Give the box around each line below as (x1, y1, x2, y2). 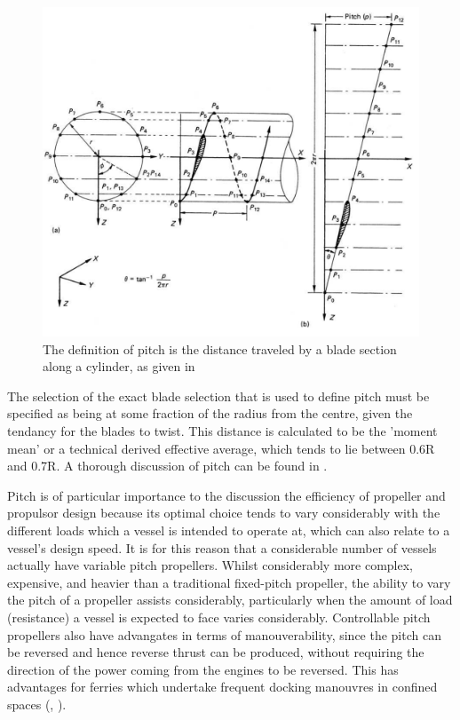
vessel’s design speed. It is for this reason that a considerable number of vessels (7, 538, 437, 557)
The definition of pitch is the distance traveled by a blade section (43, 339, 397, 358)
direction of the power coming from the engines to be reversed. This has (7, 660, 399, 678)
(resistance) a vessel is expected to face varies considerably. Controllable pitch (7, 607, 431, 626)
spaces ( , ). (7, 694, 67, 713)
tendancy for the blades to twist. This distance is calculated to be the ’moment (7, 421, 438, 439)
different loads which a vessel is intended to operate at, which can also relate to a (7, 520, 450, 539)
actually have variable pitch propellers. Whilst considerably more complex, (7, 556, 414, 574)
